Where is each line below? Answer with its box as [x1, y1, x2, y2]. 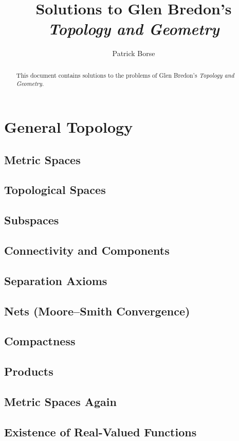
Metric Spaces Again [4, 393, 117, 409]
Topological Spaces [4, 182, 106, 198]
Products [4, 363, 53, 379]
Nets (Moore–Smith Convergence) [4, 303, 190, 319]
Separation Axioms [4, 272, 107, 288]
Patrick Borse [112, 48, 155, 59]
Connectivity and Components [4, 242, 170, 258]
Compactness [4, 333, 76, 349]
